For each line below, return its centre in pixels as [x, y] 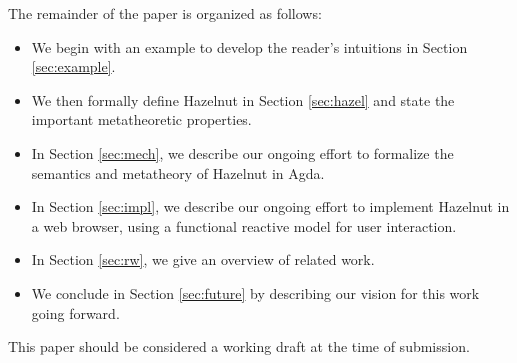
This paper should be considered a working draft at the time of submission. [239, 346]
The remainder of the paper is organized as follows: [165, 13]
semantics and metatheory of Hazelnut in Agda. [178, 172]
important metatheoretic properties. [141, 119]
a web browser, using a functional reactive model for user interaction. [244, 225]
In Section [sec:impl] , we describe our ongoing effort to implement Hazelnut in [270, 206]
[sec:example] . [73, 66]
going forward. [75, 312]
